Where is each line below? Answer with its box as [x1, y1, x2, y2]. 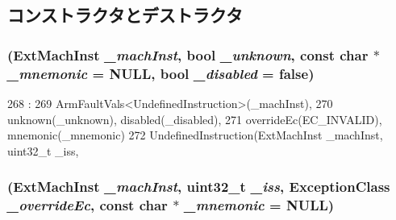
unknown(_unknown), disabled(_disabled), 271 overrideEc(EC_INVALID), [7, 110, 382, 127]
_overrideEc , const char [7, 195, 168, 215]
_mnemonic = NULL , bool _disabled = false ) [7, 63, 315, 83]
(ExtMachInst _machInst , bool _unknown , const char [7, 44, 369, 64]
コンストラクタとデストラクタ [7, 2, 243, 27]
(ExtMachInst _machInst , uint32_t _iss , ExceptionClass [7, 176, 390, 197]
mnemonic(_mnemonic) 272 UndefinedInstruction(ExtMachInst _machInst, [7, 127, 383, 143]
